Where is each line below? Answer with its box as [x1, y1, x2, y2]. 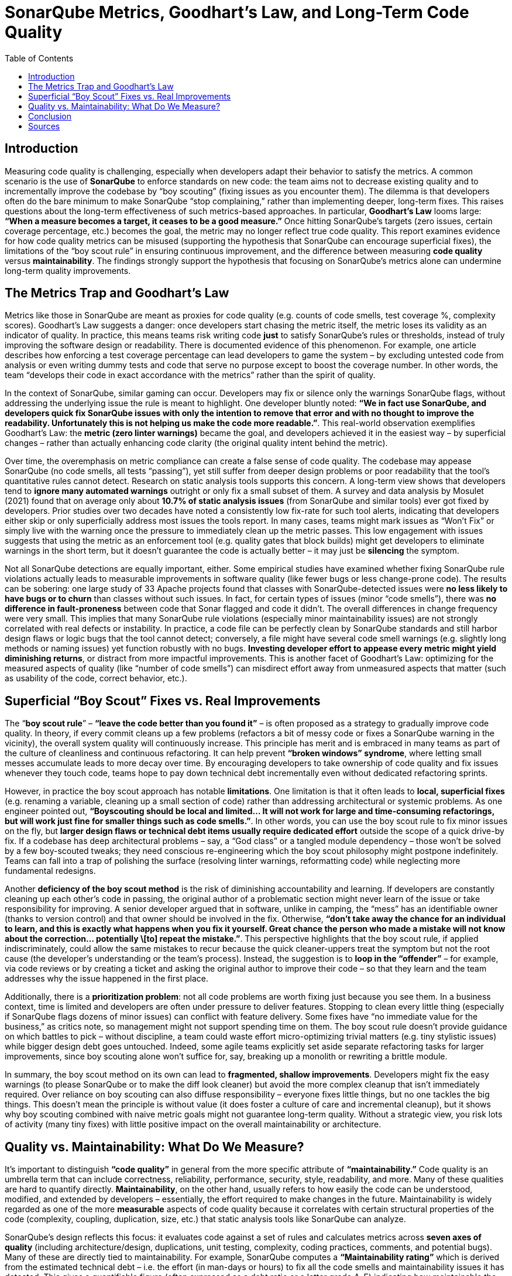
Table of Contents [5, 53, 74, 63]
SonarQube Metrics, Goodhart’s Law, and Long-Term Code [5, 2, 469, 22]
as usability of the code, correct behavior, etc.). [5, 673, 187, 684]
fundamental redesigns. [5, 866, 96, 876]
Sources [28, 121, 60, 131]
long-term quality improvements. [5, 265, 131, 276]
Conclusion [28, 111, 72, 121]
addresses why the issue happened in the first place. [5, 973, 209, 984]
